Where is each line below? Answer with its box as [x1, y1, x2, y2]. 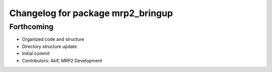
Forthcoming [9, 22, 54, 31]
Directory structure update [22, 43, 78, 49]
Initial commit [22, 50, 50, 56]
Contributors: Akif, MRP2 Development [22, 57, 103, 63]
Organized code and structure [22, 36, 85, 42]
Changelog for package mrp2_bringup [9, 8, 173, 19]
